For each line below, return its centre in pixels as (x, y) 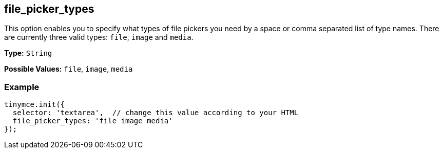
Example (22, 87)
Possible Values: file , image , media (69, 69)
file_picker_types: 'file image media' (93, 121)
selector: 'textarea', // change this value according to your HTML (156, 113)
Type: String (28, 53)
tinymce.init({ (35, 105)
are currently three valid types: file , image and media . (99, 37)
